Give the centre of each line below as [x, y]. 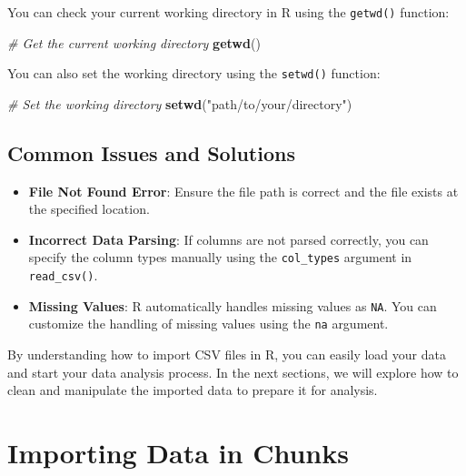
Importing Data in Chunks [178, 453]
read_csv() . [63, 275]
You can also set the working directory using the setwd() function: [194, 73]
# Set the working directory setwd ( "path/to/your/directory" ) [180, 103]
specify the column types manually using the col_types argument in [220, 257]
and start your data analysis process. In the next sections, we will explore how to [233, 372]
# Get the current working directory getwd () [134, 42]
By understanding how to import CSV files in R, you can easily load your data [227, 354]
